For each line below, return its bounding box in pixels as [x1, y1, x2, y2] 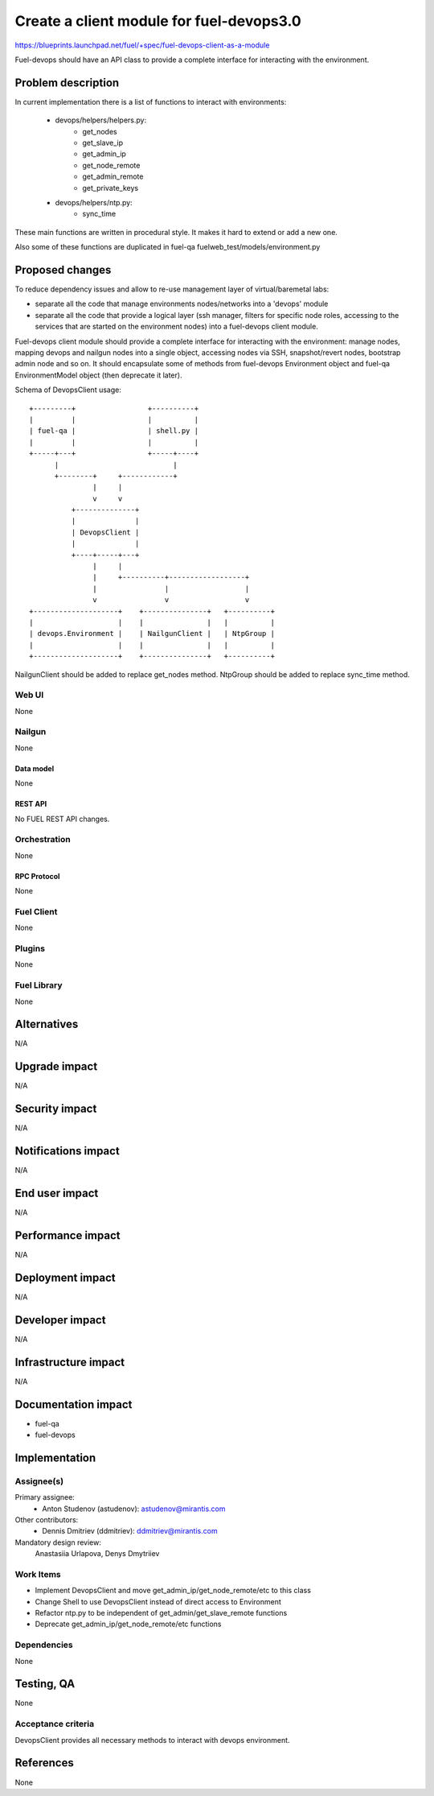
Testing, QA [14, 1677, 76, 1691]
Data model [14, 763, 55, 773]
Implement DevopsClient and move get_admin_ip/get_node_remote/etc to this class [35, 1586, 311, 1596]
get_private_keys [82, 183, 139, 192]
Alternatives [14, 1018, 79, 1031]
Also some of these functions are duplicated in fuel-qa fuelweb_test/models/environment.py [14, 242, 321, 252]
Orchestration [14, 834, 72, 845]
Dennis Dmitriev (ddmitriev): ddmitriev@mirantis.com [42, 1526, 218, 1536]
